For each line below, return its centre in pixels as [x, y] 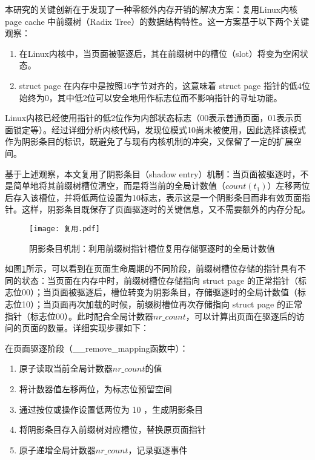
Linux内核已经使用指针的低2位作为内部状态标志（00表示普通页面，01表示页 [154, 118]
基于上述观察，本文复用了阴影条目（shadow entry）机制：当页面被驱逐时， [153, 173]
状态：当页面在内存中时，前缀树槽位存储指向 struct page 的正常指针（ [160, 280]
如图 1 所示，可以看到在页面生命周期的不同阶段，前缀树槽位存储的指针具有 [151, 268]
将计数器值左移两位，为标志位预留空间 [95, 388]
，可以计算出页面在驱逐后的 [241, 316]
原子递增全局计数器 [57, 449]
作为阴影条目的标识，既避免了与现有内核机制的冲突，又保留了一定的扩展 [149, 141]
